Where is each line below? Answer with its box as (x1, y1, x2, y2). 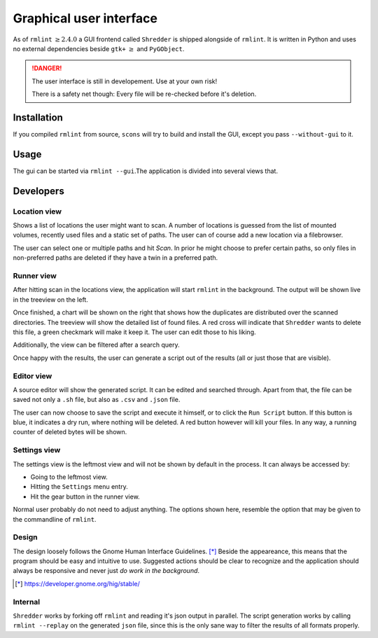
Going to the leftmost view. (30, 473, 108, 481)
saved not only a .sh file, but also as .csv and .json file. (13, 396, 181, 404)
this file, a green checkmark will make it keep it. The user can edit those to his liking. (13, 328, 256, 336)
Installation (13, 111, 63, 123)
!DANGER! (31, 64, 62, 73)
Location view (13, 207, 62, 216)
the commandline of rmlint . (13, 515, 97, 523)
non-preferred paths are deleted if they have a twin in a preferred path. (13, 254, 218, 262)
